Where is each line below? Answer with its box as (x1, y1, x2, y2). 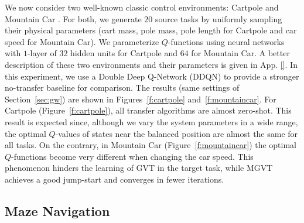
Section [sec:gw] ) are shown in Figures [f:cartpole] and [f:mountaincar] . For (5, 92, 276, 105)
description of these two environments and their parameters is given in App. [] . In (5, 58, 298, 70)
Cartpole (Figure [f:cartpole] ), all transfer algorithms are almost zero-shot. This (5, 104, 292, 116)
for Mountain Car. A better (191, 47, 290, 59)
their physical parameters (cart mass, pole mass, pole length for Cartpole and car (5, 24, 297, 36)
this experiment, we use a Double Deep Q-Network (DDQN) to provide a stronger (5, 70, 299, 82)
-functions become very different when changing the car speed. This (11, 150, 254, 162)
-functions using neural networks (168, 35, 285, 47)
